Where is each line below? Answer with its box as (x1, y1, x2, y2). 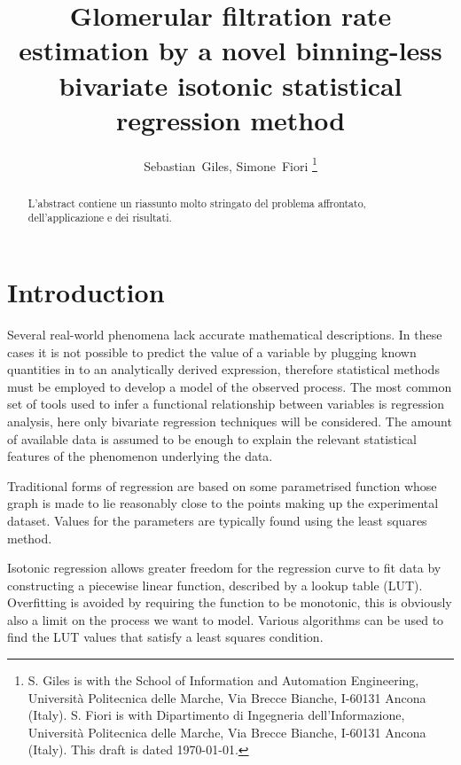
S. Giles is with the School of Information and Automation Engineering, (27, 671, 419, 690)
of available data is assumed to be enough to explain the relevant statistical (7, 429, 418, 448)
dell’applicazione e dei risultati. (27, 210, 172, 225)
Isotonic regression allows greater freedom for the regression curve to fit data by (7, 558, 441, 577)
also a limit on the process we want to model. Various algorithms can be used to (7, 610, 444, 628)
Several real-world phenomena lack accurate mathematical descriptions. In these (7, 324, 442, 343)
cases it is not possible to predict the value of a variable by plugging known (7, 342, 417, 361)
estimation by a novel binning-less (19, 32, 442, 68)
